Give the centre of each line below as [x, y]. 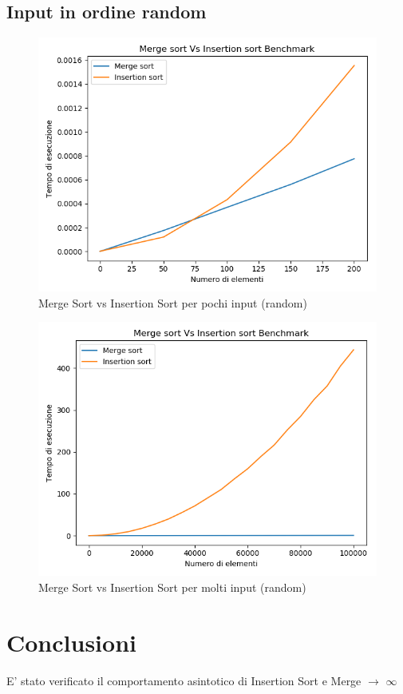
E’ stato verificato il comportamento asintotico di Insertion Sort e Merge [184, 680]
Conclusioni [71, 642]
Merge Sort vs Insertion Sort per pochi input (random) [173, 302]
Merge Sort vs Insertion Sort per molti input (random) [172, 587]
